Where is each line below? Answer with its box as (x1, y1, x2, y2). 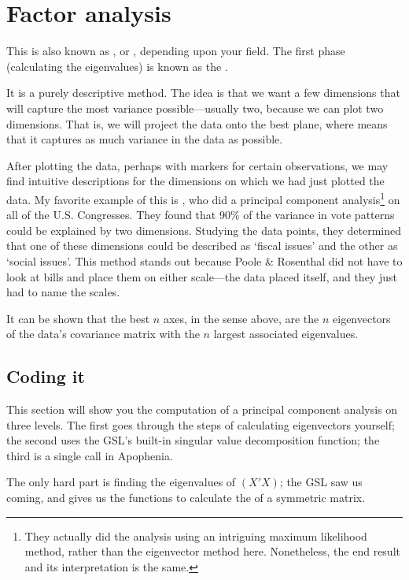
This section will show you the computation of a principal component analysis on (6, 401, 398, 418)
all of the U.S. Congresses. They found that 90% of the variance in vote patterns (6, 206, 395, 223)
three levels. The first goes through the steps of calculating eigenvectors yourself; (6, 416, 395, 433)
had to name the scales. (6, 284, 120, 300)
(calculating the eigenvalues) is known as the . (6, 58, 228, 74)
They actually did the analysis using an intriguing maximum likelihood (24, 527, 367, 544)
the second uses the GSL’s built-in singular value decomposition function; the (6, 432, 380, 448)
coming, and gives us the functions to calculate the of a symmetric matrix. (6, 489, 366, 506)
